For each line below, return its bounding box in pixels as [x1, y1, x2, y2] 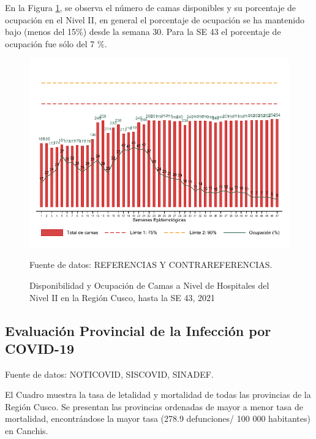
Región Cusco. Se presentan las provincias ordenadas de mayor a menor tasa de [5, 400, 303, 413]
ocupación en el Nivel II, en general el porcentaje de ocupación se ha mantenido [5, 13, 304, 26]
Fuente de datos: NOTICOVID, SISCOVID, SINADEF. [5, 367, 214, 380]
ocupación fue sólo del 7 [5, 37, 95, 50]
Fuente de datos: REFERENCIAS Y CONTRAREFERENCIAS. [29, 258, 273, 271]
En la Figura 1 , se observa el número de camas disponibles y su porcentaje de [5, 1, 296, 13]
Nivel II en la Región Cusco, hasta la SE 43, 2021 [29, 291, 216, 303]
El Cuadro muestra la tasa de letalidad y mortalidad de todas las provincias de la [5, 388, 311, 401]
